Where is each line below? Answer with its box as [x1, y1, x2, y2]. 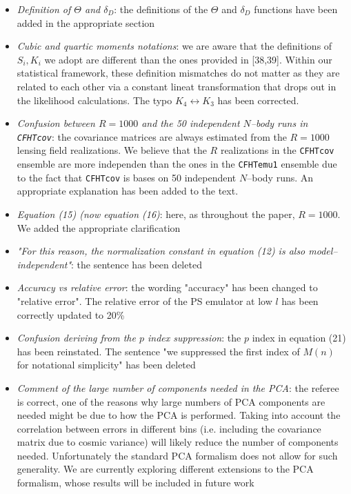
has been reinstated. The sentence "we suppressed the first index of [17, 344, 300, 358]
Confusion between [17, 116, 95, 130]
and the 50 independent [141, 116, 240, 130]
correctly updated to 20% [17, 307, 125, 322]
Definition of [17, 2, 71, 16]
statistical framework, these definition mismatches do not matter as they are [17, 66, 340, 80]
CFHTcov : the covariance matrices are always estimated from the [17, 129, 287, 144]
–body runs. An [247, 170, 314, 184]
